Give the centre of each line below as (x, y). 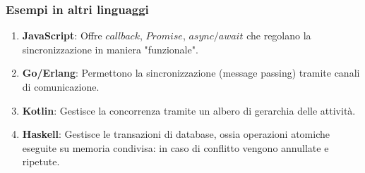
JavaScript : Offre (62, 36)
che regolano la (279, 36)
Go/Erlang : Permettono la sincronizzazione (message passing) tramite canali (191, 73)
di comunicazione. (61, 86)
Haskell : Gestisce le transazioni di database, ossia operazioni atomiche (176, 134)
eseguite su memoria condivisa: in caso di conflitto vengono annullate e (175, 147)
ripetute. (41, 161)
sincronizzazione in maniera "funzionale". (110, 49)
